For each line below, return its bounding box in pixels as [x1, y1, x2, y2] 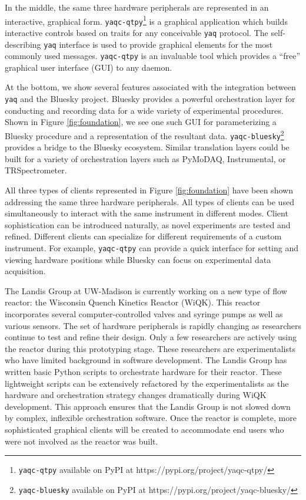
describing [5, 38, 41, 50]
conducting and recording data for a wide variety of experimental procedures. [5, 104, 284, 116]
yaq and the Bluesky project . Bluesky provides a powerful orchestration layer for [5, 93, 295, 105]
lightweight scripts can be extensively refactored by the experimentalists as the [5, 377, 289, 389]
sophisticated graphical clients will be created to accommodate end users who [5, 423, 284, 435]
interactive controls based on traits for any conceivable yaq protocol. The [5, 26, 268, 38]
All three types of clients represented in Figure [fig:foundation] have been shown [5, 184, 293, 196]
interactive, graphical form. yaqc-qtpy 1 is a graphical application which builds [5, 13, 288, 27]
